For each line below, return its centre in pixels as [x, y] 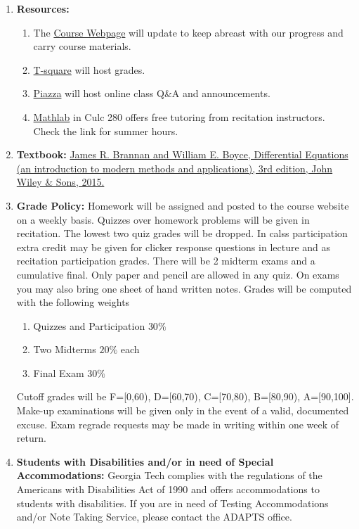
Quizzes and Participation [89, 325]
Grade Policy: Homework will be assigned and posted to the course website [183, 205]
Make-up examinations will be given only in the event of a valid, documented [183, 410]
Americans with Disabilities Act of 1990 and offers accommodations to [168, 489]
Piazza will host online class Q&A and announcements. [152, 93]
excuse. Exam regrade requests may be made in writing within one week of [178, 424]
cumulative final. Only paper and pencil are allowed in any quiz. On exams [178, 274]
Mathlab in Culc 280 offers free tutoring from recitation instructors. [179, 116]
